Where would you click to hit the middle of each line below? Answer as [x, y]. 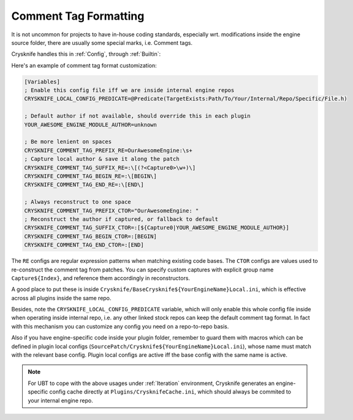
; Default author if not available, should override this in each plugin [137, 116]
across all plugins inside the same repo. [61, 298]
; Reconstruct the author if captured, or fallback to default [121, 219]
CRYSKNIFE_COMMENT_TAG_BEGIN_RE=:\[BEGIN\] [91, 176]
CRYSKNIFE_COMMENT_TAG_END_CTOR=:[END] [84, 245]
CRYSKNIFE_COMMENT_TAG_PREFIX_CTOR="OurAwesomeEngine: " [112, 211]
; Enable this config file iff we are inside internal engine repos [129, 90]
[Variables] [42, 82]
